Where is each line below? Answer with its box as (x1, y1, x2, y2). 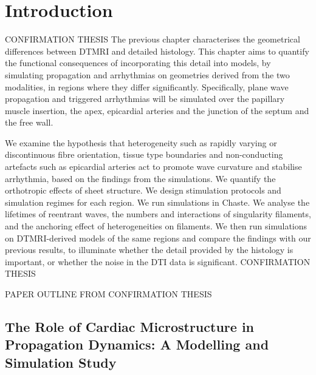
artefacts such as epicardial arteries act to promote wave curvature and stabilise (5, 160, 302, 173)
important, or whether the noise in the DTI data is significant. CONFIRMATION (5, 255, 311, 268)
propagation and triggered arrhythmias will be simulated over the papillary (5, 92, 285, 105)
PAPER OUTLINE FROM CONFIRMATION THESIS (5, 288, 212, 300)
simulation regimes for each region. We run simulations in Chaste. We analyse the (5, 195, 310, 208)
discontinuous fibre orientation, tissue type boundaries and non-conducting (5, 148, 283, 161)
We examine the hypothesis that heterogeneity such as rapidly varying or (5, 136, 277, 149)
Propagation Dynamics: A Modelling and (5, 335, 269, 354)
